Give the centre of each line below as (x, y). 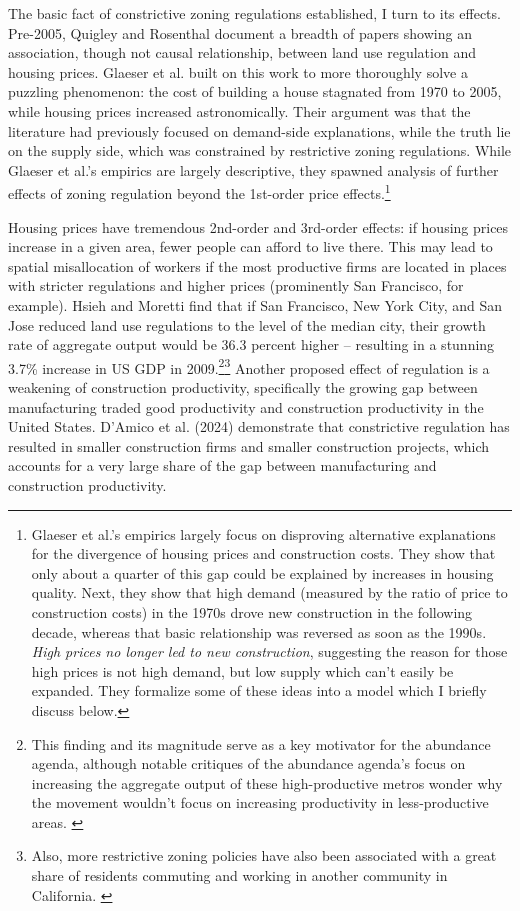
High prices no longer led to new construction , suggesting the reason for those (269, 651)
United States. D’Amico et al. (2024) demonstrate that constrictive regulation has (259, 426)
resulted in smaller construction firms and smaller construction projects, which (249, 445)
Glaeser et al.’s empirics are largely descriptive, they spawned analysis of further (253, 169)
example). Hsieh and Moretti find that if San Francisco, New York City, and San (255, 304)
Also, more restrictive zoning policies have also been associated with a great (264, 855)
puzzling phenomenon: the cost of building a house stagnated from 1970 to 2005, (255, 91)
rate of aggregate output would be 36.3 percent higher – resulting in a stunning (251, 344)
